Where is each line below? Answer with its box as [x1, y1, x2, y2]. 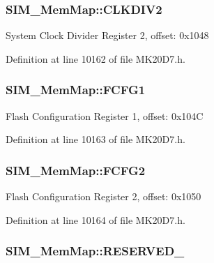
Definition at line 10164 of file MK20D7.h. [6, 212, 185, 227]
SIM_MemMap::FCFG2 [6, 161, 146, 179]
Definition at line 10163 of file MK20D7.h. [6, 132, 185, 146]
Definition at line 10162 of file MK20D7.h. [6, 51, 185, 66]
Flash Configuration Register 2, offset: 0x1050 [6, 189, 201, 204]
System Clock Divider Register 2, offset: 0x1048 [6, 28, 209, 43]
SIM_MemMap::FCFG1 [6, 81, 146, 98]
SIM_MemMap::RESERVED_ [6, 242, 185, 260]
